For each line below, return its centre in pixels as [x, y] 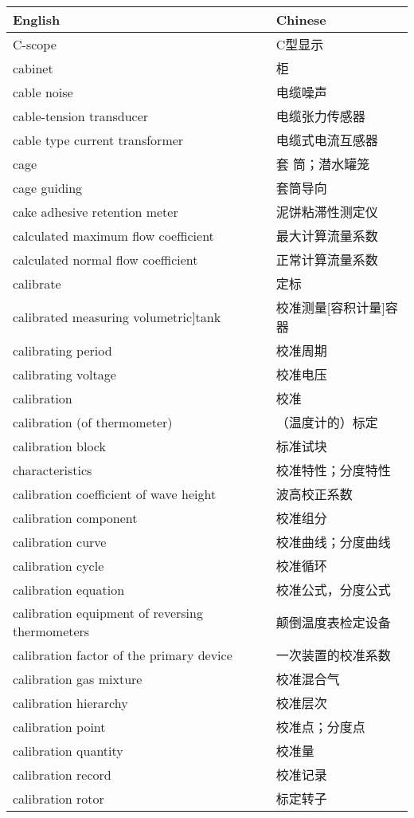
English [37, 20]
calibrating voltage [64, 374]
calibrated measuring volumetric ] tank [117, 317]
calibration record [62, 774]
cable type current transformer [98, 140]
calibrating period [62, 350]
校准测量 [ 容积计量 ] [330, 307]
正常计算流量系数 [327, 260]
